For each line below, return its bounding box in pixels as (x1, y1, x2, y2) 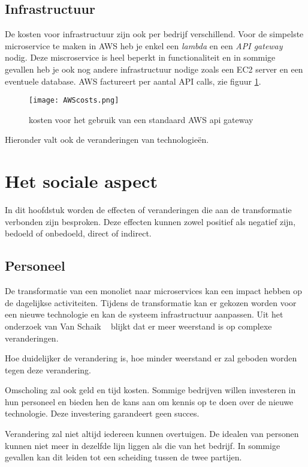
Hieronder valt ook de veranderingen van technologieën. (5, 133, 209, 146)
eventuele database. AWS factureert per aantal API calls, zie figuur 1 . (5, 74, 261, 87)
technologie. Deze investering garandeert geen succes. (5, 407, 200, 420)
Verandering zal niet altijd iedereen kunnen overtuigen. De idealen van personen (5, 427, 299, 440)
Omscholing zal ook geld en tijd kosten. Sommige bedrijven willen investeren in (5, 384, 296, 396)
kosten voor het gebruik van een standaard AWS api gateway (29, 113, 253, 125)
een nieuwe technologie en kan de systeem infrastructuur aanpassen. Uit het (5, 308, 283, 321)
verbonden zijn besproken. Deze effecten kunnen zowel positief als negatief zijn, (5, 215, 296, 227)
